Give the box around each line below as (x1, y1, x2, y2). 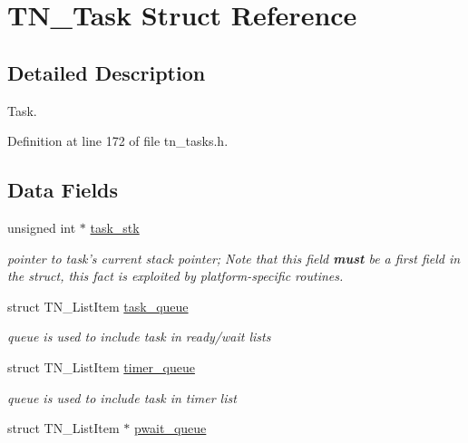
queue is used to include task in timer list (7, 388, 237, 407)
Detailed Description (7, 58, 206, 86)
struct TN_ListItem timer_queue (7, 357, 195, 376)
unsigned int (7, 217, 76, 236)
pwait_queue (133, 419, 207, 438)
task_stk (90, 217, 140, 236)
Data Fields (7, 176, 119, 204)
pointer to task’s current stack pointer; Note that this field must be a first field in (7, 248, 461, 267)
